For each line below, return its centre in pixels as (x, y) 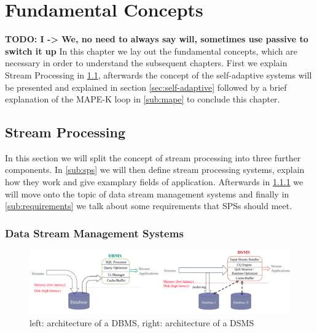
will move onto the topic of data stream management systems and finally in (147, 193)
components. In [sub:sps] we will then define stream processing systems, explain (155, 170)
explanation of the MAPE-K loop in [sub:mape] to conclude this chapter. (143, 99)
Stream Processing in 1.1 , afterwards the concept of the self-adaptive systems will (158, 75)
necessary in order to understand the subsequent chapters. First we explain (146, 63)
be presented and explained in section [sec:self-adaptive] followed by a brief (146, 87)
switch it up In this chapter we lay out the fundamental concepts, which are (151, 51)
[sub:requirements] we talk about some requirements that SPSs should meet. (149, 206)
